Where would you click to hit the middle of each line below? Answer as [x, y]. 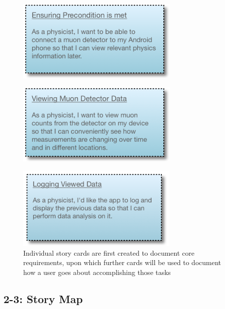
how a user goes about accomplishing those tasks [97, 272]
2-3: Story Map [43, 298]
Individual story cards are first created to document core [109, 252]
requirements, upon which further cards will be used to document [122, 262]
